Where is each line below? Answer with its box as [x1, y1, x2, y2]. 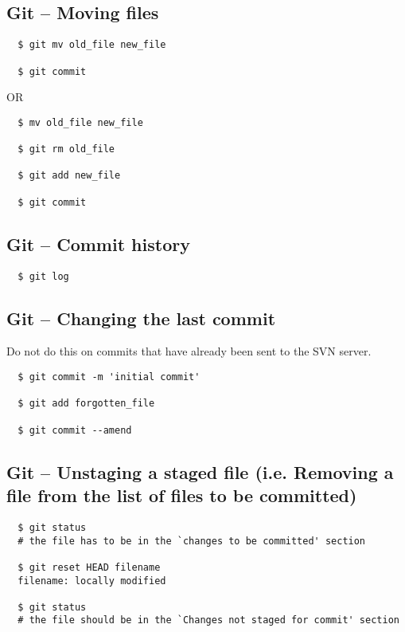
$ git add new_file [18, 170, 121, 182]
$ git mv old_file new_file [18, 39, 166, 51]
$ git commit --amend [18, 424, 132, 436]
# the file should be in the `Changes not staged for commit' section [18, 614, 399, 626]
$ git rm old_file [18, 143, 115, 155]
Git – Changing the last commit [6, 305, 276, 330]
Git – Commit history [6, 231, 190, 256]
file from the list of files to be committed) [6, 483, 357, 508]
